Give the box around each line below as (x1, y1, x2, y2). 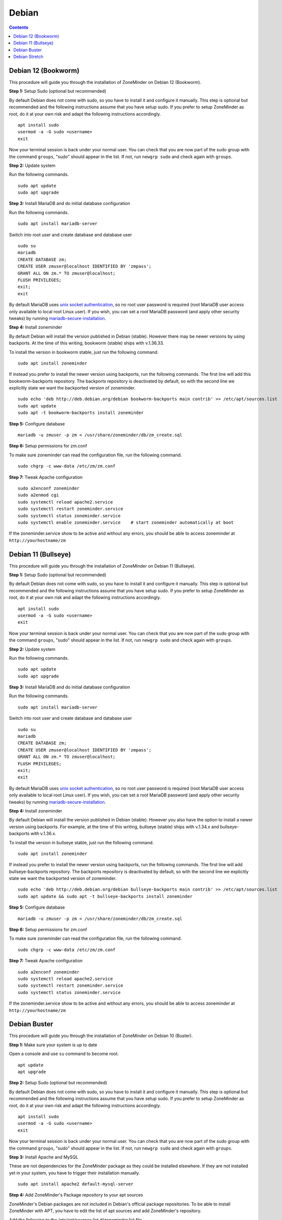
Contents (9, 24, 29, 30)
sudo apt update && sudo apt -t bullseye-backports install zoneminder (18, 894, 193, 899)
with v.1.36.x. (30, 831, 57, 836)
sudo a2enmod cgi (18, 492, 59, 498)
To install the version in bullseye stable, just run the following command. (9, 839, 154, 845)
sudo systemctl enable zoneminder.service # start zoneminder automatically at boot (18, 520, 234, 525)
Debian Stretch (13, 54, 43, 60)
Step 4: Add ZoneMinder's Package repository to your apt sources (9, 1192, 143, 1198)
